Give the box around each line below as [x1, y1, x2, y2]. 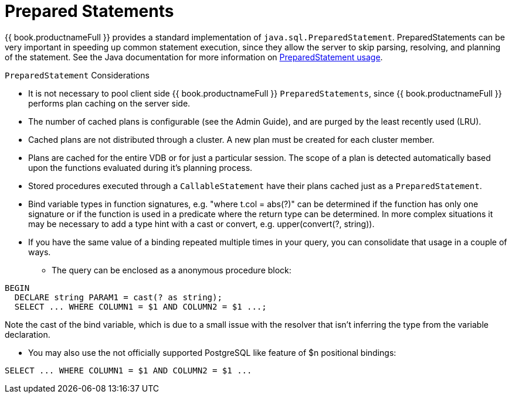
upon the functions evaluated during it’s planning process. [28, 162, 253, 173]
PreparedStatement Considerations [5, 70, 150, 80]
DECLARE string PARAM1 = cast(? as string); [14, 292, 222, 302]
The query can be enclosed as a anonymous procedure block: [52, 265, 291, 275]
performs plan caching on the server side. [28, 98, 191, 108]
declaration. [5, 329, 50, 339]
